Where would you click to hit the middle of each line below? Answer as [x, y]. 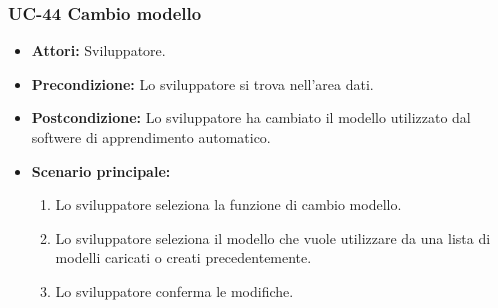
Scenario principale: [101, 170]
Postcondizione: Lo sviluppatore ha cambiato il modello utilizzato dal [251, 117]
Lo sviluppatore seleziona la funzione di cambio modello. [228, 204]
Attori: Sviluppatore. [98, 50]
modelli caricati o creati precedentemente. [183, 257]
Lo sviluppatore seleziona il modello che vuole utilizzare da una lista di [273, 237]
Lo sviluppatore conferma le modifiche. [174, 290]
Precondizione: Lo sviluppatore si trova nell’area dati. [202, 83]
